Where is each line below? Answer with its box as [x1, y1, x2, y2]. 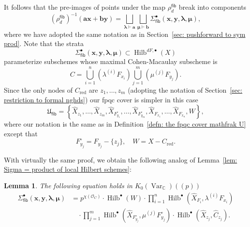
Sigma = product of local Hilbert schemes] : [4, 164, 132, 174]
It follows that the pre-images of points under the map [4, 2, 165, 12]
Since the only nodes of [4, 85, 73, 95]
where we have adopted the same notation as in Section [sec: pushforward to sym [4, 29, 246, 39]
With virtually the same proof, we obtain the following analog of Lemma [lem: [4, 154, 237, 164]
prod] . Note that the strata [4, 38, 84, 49]
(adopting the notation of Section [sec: [128, 85, 243, 95]
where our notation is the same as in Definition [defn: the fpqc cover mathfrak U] [4, 119, 246, 129]
